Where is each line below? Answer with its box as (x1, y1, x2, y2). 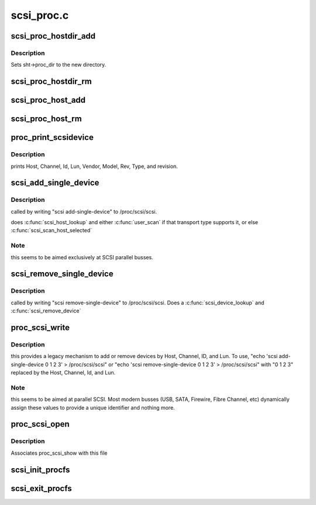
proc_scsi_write (11, 322, 70, 332)
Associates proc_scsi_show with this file (11, 449, 108, 456)
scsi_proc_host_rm (11, 114, 82, 124)
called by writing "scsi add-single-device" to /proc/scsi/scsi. (11, 208, 157, 215)
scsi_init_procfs (11, 465, 70, 475)
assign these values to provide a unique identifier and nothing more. (11, 404, 175, 411)
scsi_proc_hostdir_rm (11, 77, 92, 87)
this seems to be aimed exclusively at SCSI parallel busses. (11, 253, 153, 260)
